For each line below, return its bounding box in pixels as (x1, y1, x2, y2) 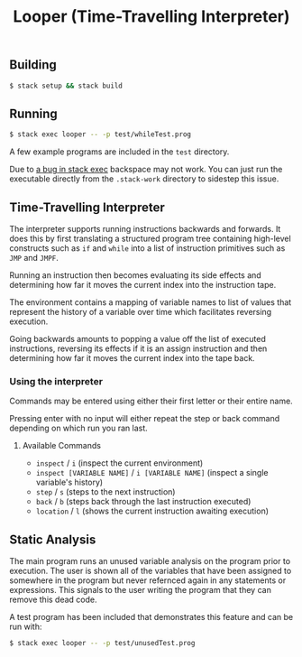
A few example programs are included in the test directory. (9, 146, 230, 157)
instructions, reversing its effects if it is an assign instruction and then (9, 343, 268, 354)
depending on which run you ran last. (9, 422, 148, 434)
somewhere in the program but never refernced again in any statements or (9, 575, 287, 586)
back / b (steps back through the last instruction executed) (35, 496, 252, 507)
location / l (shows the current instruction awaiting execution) (35, 505, 269, 516)
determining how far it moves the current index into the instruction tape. (9, 279, 277, 290)
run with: (9, 621, 42, 633)
